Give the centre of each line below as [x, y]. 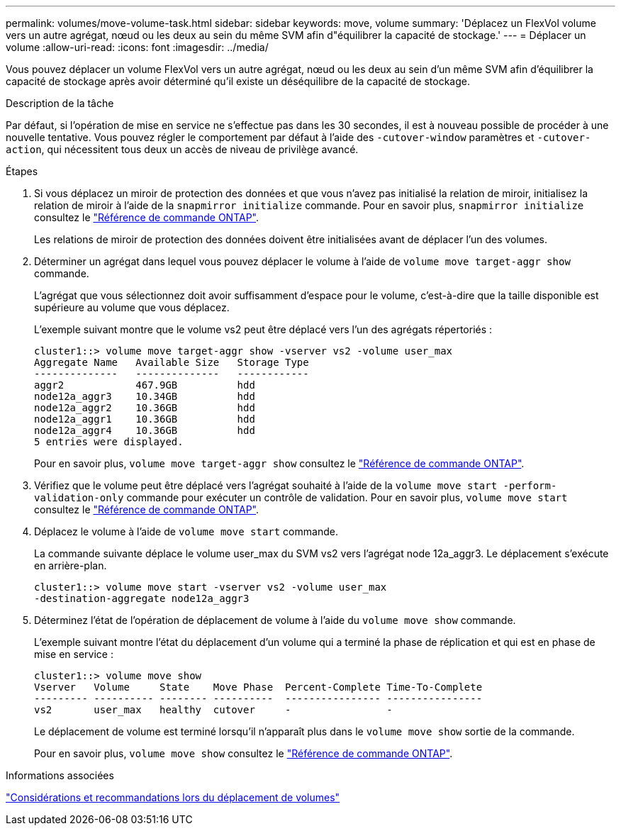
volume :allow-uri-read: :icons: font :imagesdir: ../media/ [137, 47]
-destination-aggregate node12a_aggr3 [142, 598]
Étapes [22, 171]
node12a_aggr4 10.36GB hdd [145, 430]
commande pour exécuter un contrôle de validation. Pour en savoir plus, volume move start [347, 497]
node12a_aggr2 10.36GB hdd [145, 408]
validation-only [79, 498]
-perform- [530, 486]
